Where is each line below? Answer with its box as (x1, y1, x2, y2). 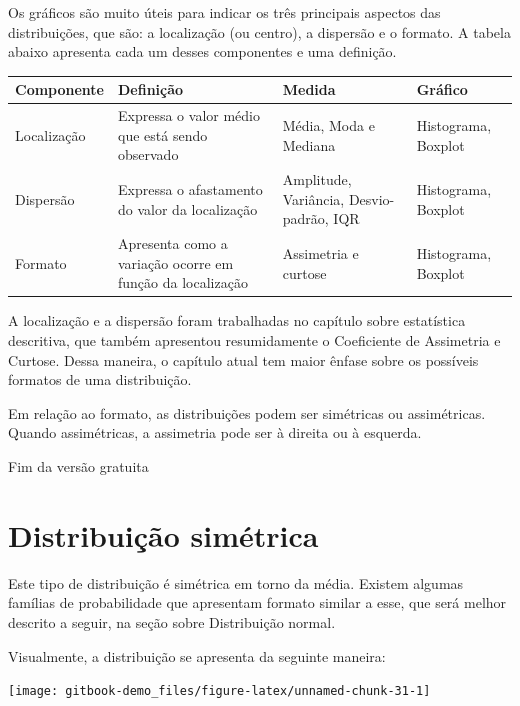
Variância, (282, 188, 345, 209)
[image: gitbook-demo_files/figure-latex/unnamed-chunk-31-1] (8, 684, 431, 699)
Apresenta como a (118, 233, 228, 254)
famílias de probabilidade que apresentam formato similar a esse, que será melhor (8, 592, 507, 613)
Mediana (282, 134, 336, 155)
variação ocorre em (118, 252, 234, 273)
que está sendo (118, 124, 208, 145)
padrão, (282, 208, 329, 229)
